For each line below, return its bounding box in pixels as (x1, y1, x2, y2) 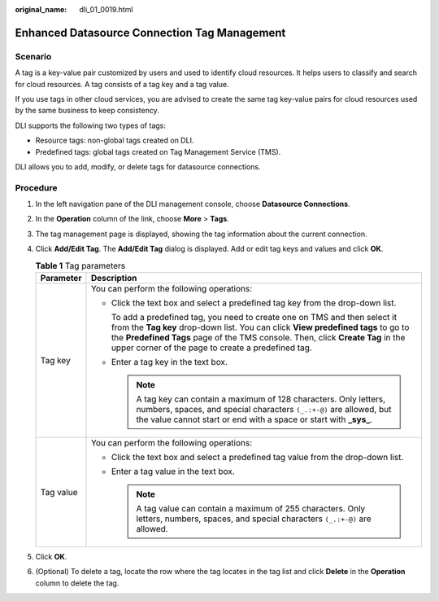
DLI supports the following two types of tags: (15, 121, 167, 130)
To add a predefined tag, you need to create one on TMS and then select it (111, 311, 398, 322)
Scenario (15, 50, 52, 62)
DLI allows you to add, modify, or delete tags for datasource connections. (15, 161, 261, 171)
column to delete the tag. (35, 578, 120, 588)
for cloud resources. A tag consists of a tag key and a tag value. (15, 79, 229, 89)
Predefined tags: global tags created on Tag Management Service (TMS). (35, 147, 281, 156)
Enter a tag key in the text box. (111, 356, 228, 367)
